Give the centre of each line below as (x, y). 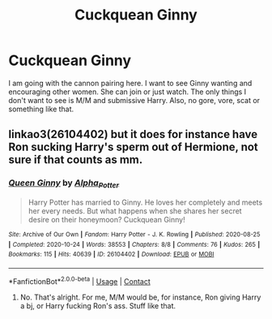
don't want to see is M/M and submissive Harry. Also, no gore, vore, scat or (134, 100)
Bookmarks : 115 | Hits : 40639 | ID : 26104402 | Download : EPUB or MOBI (111, 254)
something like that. (41, 109)
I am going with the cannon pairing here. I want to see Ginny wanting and (130, 83)
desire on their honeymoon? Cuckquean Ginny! (106, 219)
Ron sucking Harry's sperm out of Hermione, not (134, 147)
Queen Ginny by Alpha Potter (64, 183)
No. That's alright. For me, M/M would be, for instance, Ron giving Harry (140, 297)
